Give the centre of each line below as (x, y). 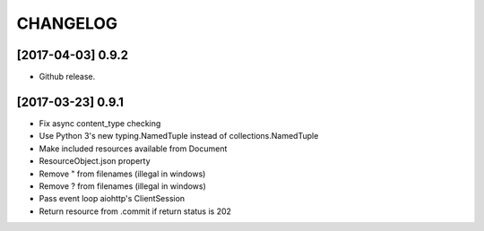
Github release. (67, 77)
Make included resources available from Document (133, 149)
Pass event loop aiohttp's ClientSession (112, 199)
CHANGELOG (67, 23)
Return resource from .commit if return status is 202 (135, 211)
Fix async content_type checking (100, 123)
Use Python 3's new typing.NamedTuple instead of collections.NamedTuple (179, 136)
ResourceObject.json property (95, 161)
